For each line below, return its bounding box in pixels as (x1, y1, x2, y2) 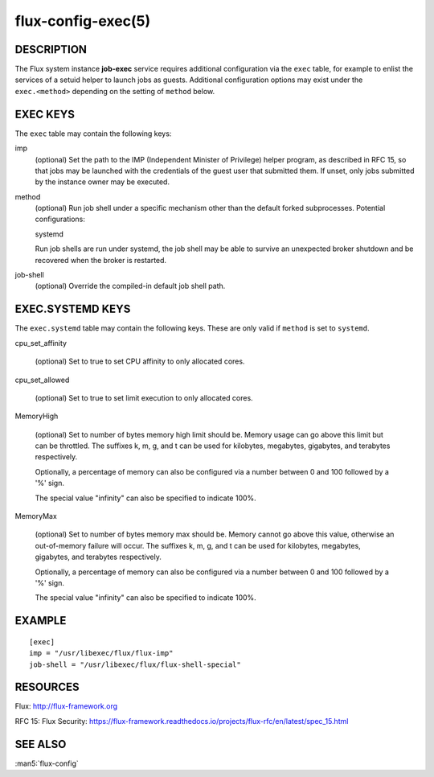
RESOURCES (14, 680, 80, 694)
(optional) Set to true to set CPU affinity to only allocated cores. (35, 356, 245, 366)
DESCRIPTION (14, 43, 88, 56)
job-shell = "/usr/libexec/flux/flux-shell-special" (29, 660, 241, 669)
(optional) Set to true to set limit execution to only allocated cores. (35, 393, 253, 402)
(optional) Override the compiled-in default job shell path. (35, 282, 226, 291)
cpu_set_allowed (14, 375, 70, 384)
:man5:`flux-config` (14, 758, 80, 768)
